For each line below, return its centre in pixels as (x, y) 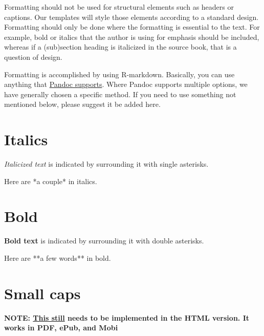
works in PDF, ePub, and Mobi (61, 328)
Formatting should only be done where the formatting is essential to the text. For (132, 27)
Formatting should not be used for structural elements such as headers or (119, 7)
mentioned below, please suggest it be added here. (82, 104)
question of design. (33, 57)
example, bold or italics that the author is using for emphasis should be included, (132, 37)
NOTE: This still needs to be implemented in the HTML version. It (127, 317)
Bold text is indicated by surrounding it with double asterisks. (104, 241)
